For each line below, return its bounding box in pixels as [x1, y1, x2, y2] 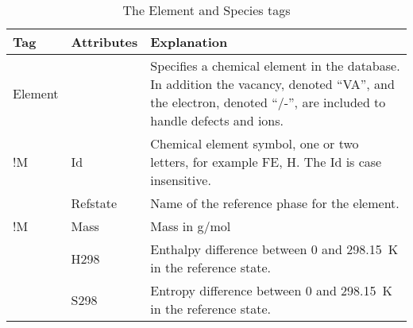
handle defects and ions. [150, 111, 284, 129]
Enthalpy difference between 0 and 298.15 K [150, 240, 399, 258]
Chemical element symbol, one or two [150, 134, 359, 152]
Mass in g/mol [150, 217, 231, 235]
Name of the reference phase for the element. [150, 194, 399, 212]
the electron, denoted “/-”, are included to [150, 93, 386, 111]
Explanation [150, 33, 228, 51]
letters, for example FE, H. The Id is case [150, 152, 382, 171]
